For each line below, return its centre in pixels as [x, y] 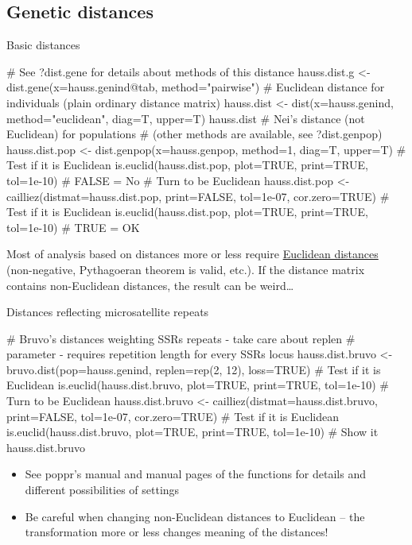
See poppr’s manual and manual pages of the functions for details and [195, 474]
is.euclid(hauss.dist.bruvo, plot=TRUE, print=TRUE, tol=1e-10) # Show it [192, 432]
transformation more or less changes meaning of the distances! [177, 532]
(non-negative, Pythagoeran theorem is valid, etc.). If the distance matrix [186, 269]
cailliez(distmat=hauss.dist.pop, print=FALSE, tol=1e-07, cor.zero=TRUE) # [198, 196]
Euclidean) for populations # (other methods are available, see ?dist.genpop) [194, 134]
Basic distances [43, 45]
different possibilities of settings [102, 490]
